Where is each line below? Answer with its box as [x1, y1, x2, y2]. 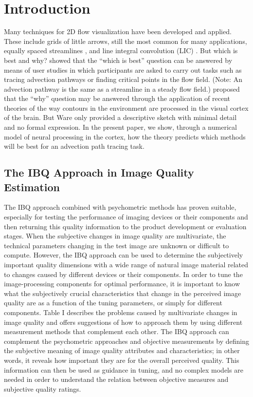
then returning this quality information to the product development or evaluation [4, 221, 247, 231]
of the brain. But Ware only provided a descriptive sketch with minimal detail [4, 112, 237, 122]
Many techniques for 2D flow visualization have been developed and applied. [4, 26, 232, 37]
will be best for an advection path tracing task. [4, 141, 145, 151]
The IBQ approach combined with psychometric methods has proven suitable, [4, 202, 236, 212]
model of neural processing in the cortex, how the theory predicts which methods [4, 131, 246, 141]
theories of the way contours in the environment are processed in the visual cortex [4, 102, 249, 113]
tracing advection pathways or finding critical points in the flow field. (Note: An [4, 74, 242, 84]
